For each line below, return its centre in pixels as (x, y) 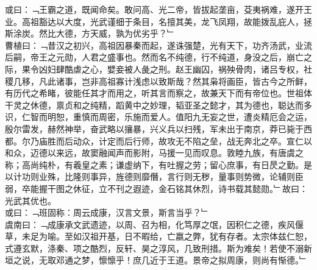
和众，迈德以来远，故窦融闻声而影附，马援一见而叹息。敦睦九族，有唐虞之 (154, 153)
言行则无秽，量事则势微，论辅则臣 (235, 176)
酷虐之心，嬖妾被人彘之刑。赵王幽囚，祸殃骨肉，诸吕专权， (184, 69)
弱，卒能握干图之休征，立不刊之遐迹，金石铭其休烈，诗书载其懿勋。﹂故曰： (156, 188)
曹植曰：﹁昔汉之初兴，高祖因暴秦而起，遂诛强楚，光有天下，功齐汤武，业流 (158, 45)
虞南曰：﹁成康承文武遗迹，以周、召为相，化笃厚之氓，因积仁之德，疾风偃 (154, 224)
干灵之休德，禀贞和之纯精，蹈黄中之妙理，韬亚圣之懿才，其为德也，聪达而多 (158, 105)
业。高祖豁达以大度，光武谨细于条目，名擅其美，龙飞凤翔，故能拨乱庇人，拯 (158, 21)
